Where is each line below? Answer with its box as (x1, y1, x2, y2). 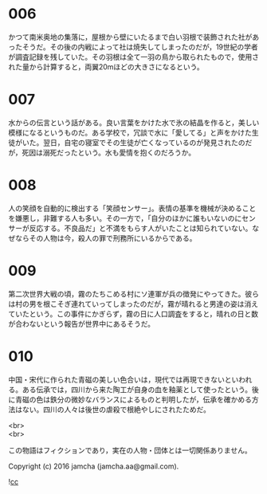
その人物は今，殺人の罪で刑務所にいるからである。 (29, 233, 197, 243)
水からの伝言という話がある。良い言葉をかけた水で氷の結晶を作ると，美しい (8, 117, 260, 127)
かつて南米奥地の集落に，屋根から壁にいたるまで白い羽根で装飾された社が (8, 32, 253, 41)
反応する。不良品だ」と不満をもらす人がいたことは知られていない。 (29, 223, 253, 233)
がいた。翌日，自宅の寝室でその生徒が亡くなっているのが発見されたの (14, 137, 245, 147)
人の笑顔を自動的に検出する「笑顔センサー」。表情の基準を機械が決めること (8, 203, 257, 213)
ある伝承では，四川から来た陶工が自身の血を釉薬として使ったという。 (22, 384, 253, 394)
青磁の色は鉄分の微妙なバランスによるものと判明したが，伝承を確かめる (14, 394, 253, 404)
